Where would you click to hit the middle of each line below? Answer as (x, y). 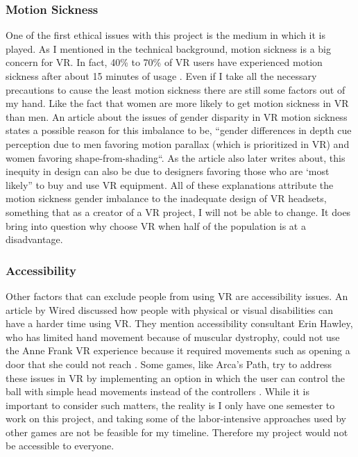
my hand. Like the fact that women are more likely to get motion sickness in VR (177, 103)
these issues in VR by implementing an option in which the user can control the (176, 377)
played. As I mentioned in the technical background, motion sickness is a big (169, 48)
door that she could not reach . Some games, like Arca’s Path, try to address (169, 364)
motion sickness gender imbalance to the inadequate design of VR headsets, (166, 198)
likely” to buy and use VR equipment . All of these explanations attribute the (170, 184)
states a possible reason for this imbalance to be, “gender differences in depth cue (179, 130)
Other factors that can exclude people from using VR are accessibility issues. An (177, 296)
